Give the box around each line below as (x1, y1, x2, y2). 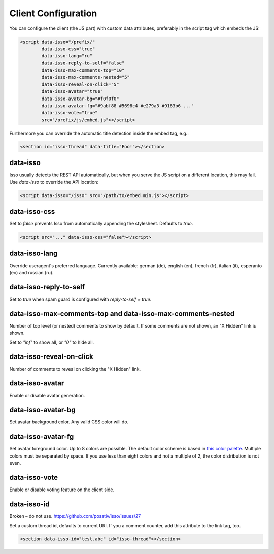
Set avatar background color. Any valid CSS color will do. (9, 419, 129, 425)
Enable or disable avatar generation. (9, 393, 85, 399)
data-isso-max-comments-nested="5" (41, 74, 130, 80)
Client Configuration (9, 8, 97, 19)
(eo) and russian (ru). (9, 270, 54, 276)
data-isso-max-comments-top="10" (41, 68, 125, 73)
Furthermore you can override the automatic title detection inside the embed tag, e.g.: (9, 130, 189, 136)
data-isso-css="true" (41, 46, 95, 52)
